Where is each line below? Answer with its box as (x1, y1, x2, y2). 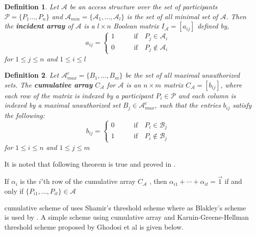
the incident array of (4, 21, 73, 31)
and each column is (178, 90, 236, 100)
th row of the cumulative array (43, 176, 136, 186)
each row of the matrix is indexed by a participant (4, 90, 154, 100)
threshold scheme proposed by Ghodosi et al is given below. (4, 221, 183, 232)
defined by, (197, 21, 230, 31)
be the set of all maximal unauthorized (125, 70, 240, 80)
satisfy (232, 100, 252, 110)
